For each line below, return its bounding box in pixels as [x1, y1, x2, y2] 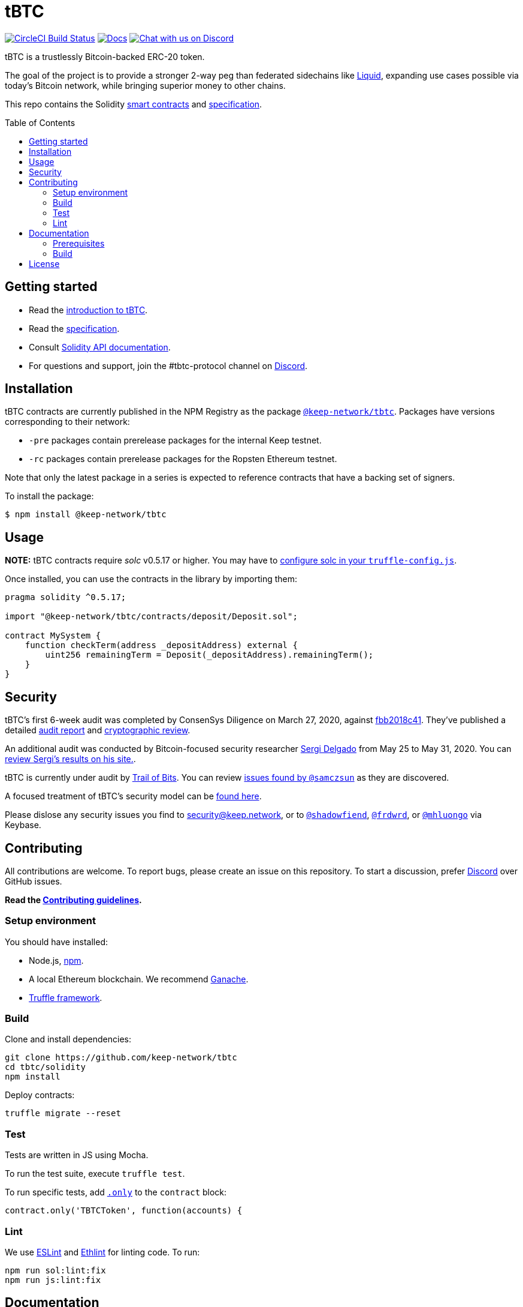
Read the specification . [29, 323, 120, 334]
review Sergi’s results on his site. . [5, 754, 136, 765]
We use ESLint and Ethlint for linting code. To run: [5, 1246, 200, 1257]
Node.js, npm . [29, 955, 84, 966]
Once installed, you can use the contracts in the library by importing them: [5, 574, 298, 584]
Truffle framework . [29, 992, 102, 1003]
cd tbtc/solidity [5, 1062, 86, 1072]
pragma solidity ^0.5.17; [5, 592, 126, 602]
